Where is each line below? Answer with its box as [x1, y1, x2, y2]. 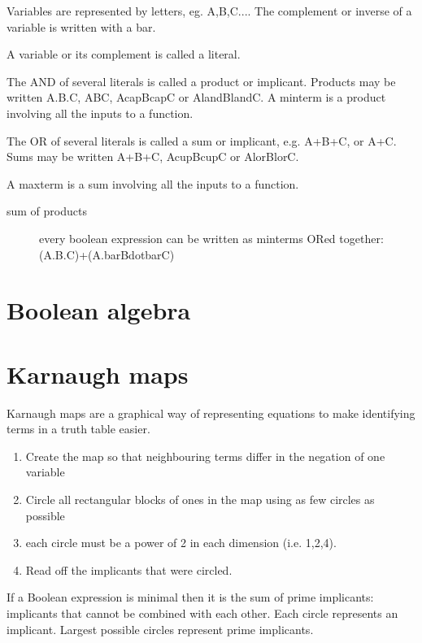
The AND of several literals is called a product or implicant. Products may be [7, 72, 396, 89]
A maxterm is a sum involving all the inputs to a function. [7, 175, 299, 192]
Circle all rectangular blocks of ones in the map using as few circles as [25, 491, 375, 507]
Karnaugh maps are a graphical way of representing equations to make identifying [7, 404, 415, 421]
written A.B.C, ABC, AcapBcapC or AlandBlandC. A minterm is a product [7, 89, 386, 106]
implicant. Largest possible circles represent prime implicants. [7, 620, 314, 637]
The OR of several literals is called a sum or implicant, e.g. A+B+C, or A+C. [7, 132, 397, 149]
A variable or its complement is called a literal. [7, 46, 241, 63]
